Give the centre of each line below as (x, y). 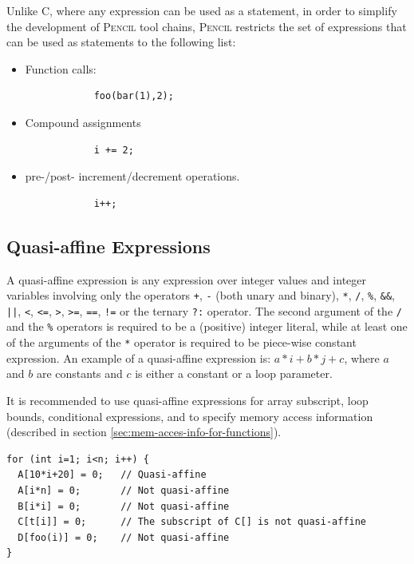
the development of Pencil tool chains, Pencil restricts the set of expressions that (207, 26)
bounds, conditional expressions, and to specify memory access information (190, 416)
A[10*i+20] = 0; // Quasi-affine (112, 475)
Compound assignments (83, 122)
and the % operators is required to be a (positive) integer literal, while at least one (207, 326)
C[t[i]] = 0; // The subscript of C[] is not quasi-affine (192, 522)
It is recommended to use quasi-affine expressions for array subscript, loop (187, 400)
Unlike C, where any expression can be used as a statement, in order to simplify (202, 10)
